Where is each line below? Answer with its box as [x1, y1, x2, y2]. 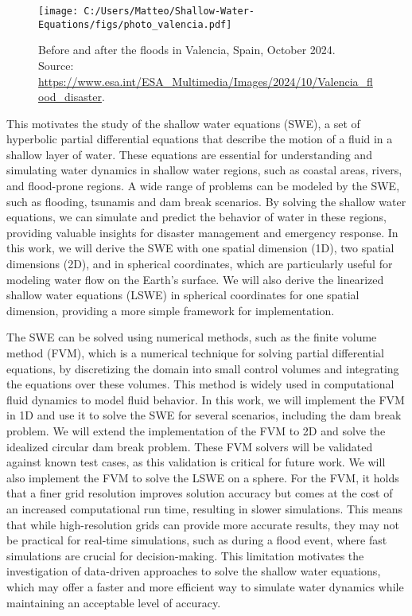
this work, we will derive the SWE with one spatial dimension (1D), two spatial [6, 240, 395, 256]
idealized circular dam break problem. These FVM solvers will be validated [6, 438, 373, 454]
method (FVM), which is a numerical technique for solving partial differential [6, 345, 384, 361]
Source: [38, 57, 74, 73]
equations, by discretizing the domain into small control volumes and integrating [6, 360, 399, 376]
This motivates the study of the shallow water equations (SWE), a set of [6, 115, 360, 131]
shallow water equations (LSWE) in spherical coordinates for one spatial [6, 287, 360, 303]
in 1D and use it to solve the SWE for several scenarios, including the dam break [6, 407, 402, 423]
